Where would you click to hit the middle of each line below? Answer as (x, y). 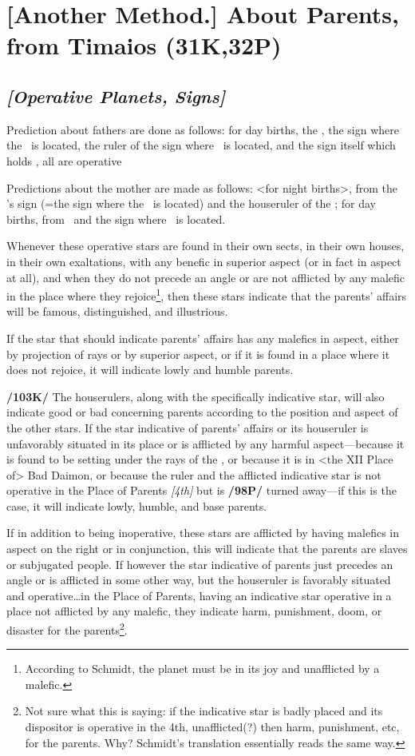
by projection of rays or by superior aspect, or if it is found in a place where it (198, 354)
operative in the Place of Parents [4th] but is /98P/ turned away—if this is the (202, 490)
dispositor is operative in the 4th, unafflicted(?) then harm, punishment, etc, (212, 727)
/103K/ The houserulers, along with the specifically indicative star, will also (196, 396)
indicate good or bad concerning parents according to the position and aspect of (202, 412)
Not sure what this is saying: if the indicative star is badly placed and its (204, 711)
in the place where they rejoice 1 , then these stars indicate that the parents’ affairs (207, 294)
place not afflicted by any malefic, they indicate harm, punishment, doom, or (194, 611)
